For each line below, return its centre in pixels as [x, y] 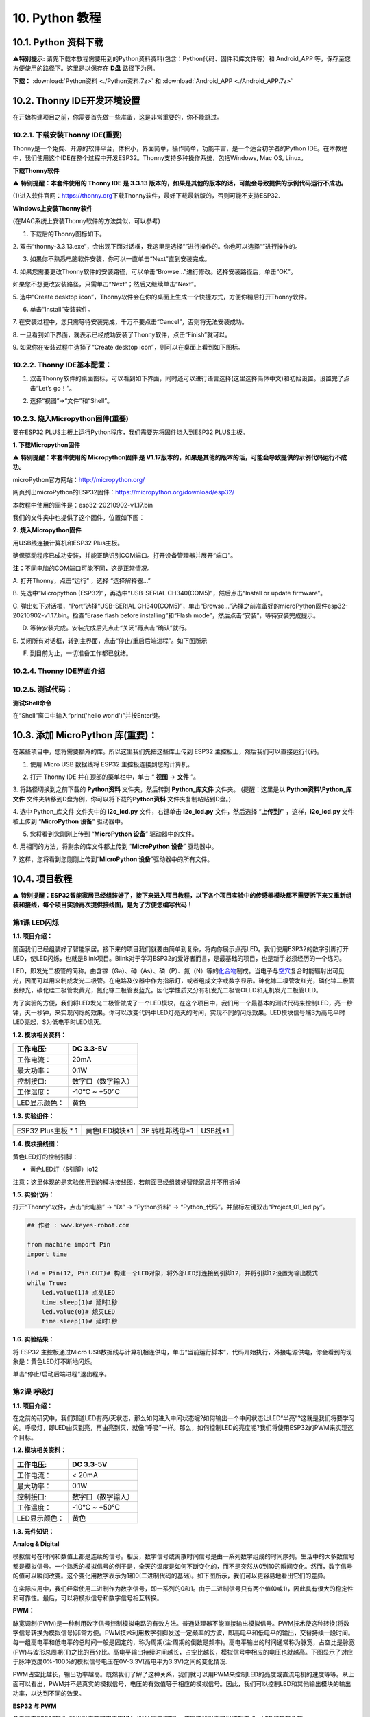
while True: [47, 1283]
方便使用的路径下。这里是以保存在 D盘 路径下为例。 [86, 68]
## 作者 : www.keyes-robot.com [78, 1225]
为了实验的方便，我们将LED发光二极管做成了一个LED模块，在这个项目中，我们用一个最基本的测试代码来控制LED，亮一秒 [183, 1003]
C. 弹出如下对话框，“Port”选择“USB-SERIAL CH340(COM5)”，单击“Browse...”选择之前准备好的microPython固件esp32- [181, 606]
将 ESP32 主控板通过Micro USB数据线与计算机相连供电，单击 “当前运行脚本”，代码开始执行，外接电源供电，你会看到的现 [182, 1352]
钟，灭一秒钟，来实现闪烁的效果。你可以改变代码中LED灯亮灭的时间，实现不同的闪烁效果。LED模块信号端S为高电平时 [179, 1012]
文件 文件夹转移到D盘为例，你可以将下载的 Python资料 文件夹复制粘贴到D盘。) [122, 799]
